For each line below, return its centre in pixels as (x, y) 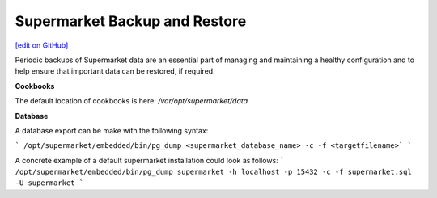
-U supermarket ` (49, 183)
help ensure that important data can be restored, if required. (115, 71)
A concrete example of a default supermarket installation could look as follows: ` (150, 160)
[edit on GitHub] (42, 45)
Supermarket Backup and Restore (131, 21)
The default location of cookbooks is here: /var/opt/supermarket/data (132, 101)
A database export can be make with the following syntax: (112, 130)
